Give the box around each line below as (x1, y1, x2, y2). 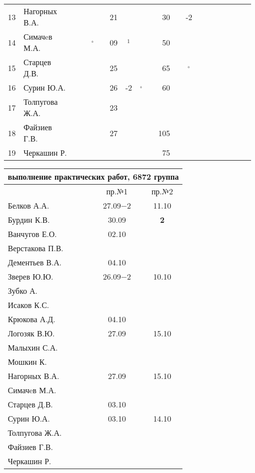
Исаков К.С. (8, 299, 50, 310)
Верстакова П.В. (8, 242, 64, 254)
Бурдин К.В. (8, 214, 50, 225)
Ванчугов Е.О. (8, 228, 57, 239)
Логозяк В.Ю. (8, 328, 55, 339)
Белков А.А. (8, 200, 50, 211)
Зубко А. (8, 285, 38, 296)
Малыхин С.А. (8, 342, 58, 353)
